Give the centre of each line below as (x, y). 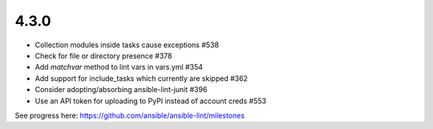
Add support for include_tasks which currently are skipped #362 (142, 78)
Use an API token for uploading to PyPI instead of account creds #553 (151, 101)
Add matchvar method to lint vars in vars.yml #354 (119, 67)
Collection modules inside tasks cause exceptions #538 (127, 45)
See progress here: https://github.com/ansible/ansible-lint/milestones (129, 115)
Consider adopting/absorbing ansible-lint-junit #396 (121, 90)
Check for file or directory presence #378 (103, 55)
